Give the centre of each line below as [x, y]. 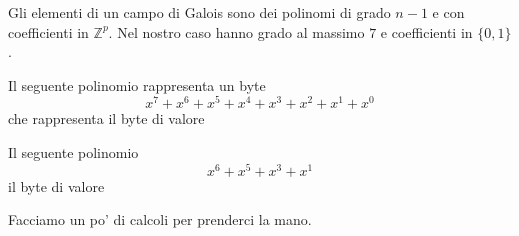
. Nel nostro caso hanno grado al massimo [236, 31]
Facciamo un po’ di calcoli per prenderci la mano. [160, 219]
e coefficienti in [426, 31]
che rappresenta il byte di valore [106, 118]
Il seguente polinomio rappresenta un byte [137, 84]
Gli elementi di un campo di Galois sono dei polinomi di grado [199, 12]
